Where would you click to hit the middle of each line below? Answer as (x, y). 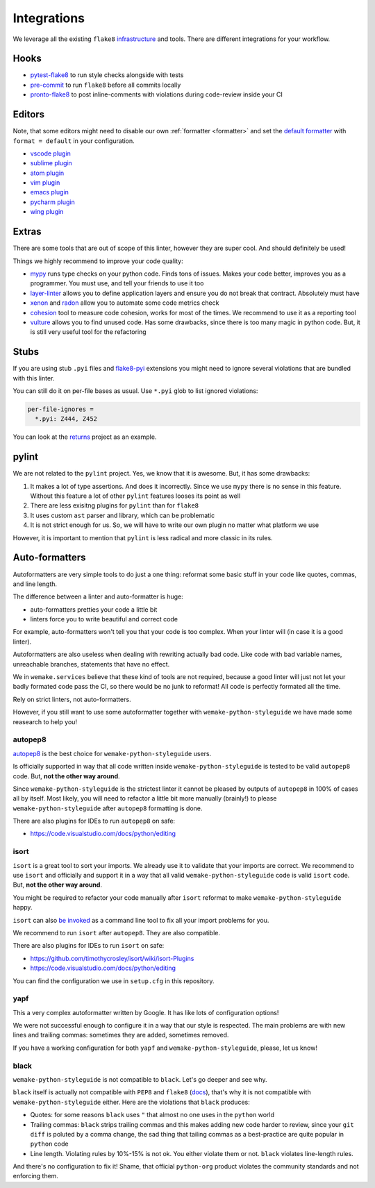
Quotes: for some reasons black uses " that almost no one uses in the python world (152, 1115)
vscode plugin (50, 153)
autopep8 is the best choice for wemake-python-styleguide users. (112, 753)
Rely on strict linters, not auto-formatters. (72, 699)
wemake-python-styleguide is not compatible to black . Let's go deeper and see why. (140, 1079)
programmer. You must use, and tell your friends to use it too (117, 283)
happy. (23, 907)
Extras (27, 232)
